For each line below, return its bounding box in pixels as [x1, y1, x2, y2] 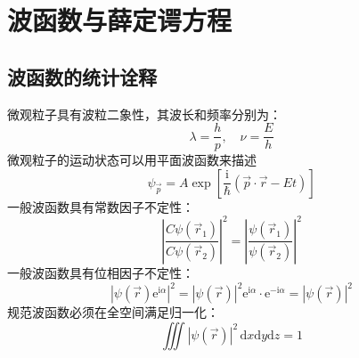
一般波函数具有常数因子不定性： [7, 197, 194, 216]
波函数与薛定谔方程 [7, 2, 233, 38]
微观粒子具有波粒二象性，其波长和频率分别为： [7, 104, 281, 123]
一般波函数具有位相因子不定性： [7, 263, 194, 281]
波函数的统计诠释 [7, 62, 157, 90]
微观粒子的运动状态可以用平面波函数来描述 [7, 151, 257, 169]
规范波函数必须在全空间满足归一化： [7, 303, 219, 321]
